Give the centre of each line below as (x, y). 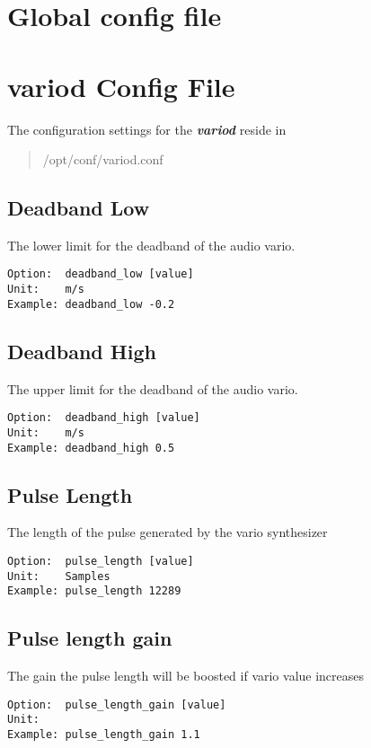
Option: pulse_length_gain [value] (117, 704)
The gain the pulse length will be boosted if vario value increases (186, 676)
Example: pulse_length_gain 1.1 (104, 735)
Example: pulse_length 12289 (94, 591)
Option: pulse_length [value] (101, 562)
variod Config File (121, 86)
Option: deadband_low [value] (101, 274)
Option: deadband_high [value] (104, 418)
